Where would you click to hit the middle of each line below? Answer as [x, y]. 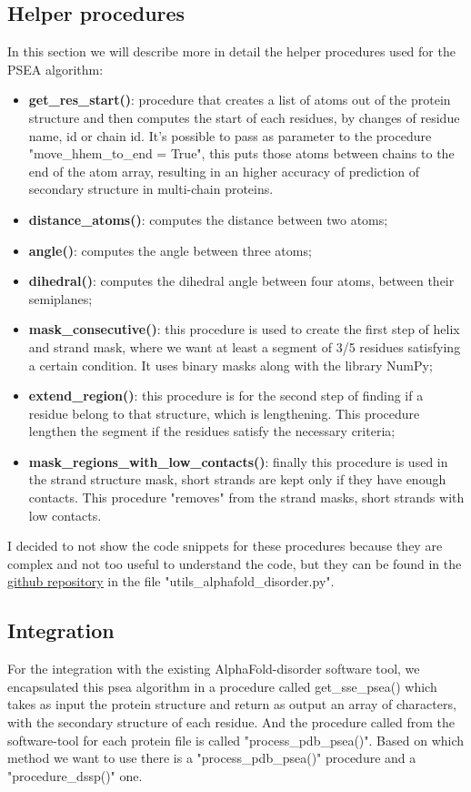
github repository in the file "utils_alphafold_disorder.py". [171, 581]
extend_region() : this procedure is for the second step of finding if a [226, 396]
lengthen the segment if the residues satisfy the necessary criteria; [212, 431]
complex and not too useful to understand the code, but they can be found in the [235, 563]
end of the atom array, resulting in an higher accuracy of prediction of [224, 171]
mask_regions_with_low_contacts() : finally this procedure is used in [238, 461]
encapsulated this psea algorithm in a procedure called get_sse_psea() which [222, 686]
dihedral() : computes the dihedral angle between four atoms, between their [241, 281]
